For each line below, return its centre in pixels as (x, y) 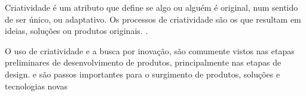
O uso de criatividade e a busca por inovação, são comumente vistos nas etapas (150, 50)
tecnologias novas (36, 86)
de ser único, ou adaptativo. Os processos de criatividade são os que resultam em (153, 19)
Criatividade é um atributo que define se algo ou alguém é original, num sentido (152, 7)
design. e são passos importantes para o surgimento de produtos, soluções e (143, 74)
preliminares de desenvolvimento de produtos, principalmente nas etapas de (143, 62)
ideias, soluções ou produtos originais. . (76, 31)
